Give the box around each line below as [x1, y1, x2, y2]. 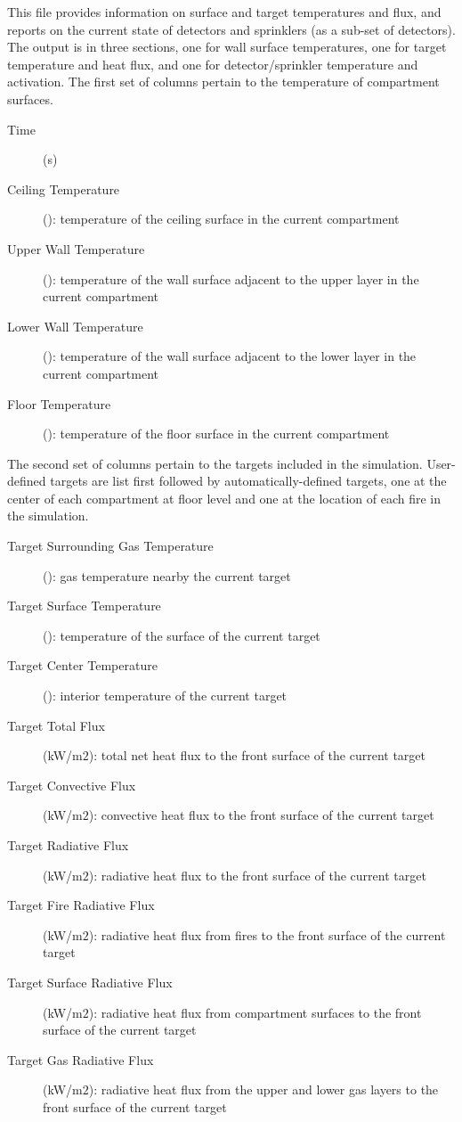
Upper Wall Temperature [7, 239, 145, 258]
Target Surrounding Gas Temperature [7, 536, 214, 555]
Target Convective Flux [7, 775, 136, 794]
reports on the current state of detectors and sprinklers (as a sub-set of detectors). [7, 20, 456, 38]
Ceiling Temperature [7, 179, 120, 198]
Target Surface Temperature [7, 596, 161, 615]
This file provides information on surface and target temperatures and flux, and [7, 3, 442, 20]
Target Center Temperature [7, 656, 158, 675]
